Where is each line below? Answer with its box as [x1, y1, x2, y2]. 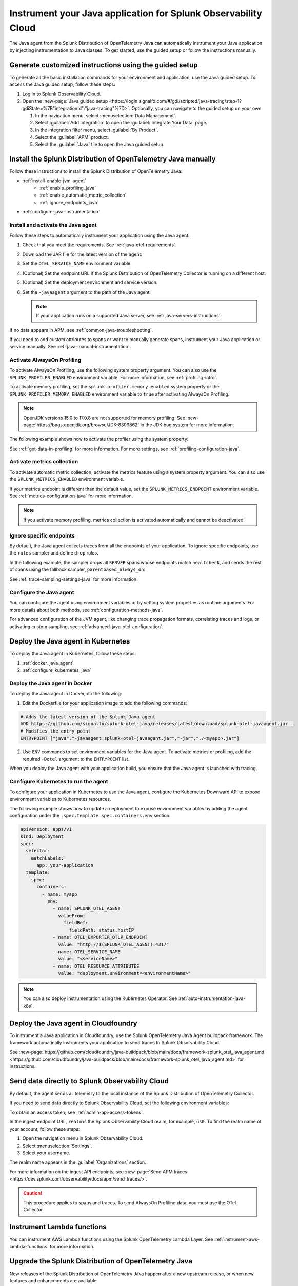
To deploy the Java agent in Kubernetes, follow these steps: [9, 650, 136, 656]
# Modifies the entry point [20, 728, 91, 734]
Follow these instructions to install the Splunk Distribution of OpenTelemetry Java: [9, 168, 183, 174]
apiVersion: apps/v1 [20, 826, 72, 832]
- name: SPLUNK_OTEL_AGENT [52, 905, 121, 912]
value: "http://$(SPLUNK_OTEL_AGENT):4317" [58, 941, 169, 948]
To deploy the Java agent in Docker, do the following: [9, 690, 123, 696]
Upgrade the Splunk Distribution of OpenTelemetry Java [9, 1257, 192, 1265]
